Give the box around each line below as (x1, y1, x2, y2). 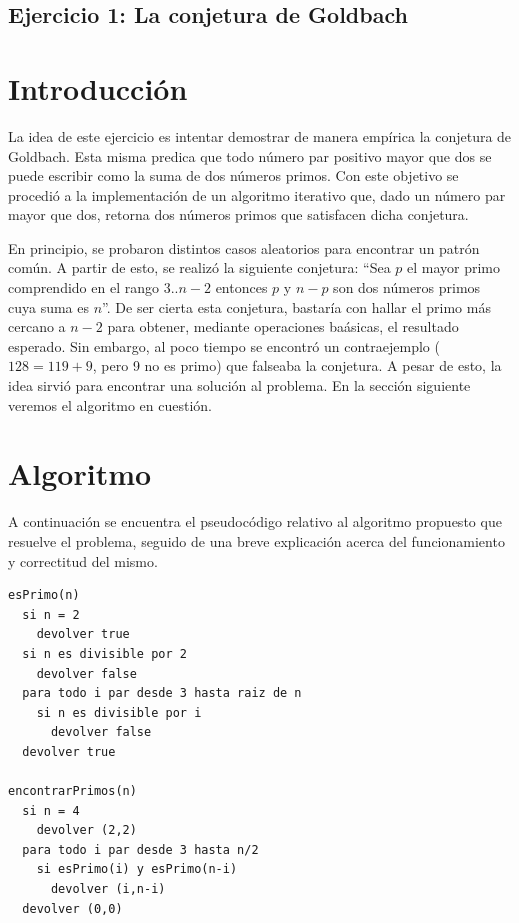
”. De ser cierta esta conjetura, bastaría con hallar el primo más (102, 296, 491, 317)
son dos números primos (333, 277, 481, 298)
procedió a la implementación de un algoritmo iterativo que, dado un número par (8, 184, 506, 205)
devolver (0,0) (22, 901, 123, 916)
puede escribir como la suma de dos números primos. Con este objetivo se (8, 165, 459, 186)
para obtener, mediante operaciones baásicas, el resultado (107, 316, 459, 337)
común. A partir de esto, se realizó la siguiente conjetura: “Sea (8, 257, 391, 278)
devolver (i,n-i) (50, 882, 166, 897)
